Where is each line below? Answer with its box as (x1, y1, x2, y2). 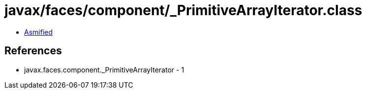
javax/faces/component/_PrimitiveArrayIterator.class (4, 2, 363, 19)
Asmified (24, 27, 53, 36)
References (4, 45, 62, 57)
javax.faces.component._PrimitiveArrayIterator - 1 (24, 65, 184, 74)
